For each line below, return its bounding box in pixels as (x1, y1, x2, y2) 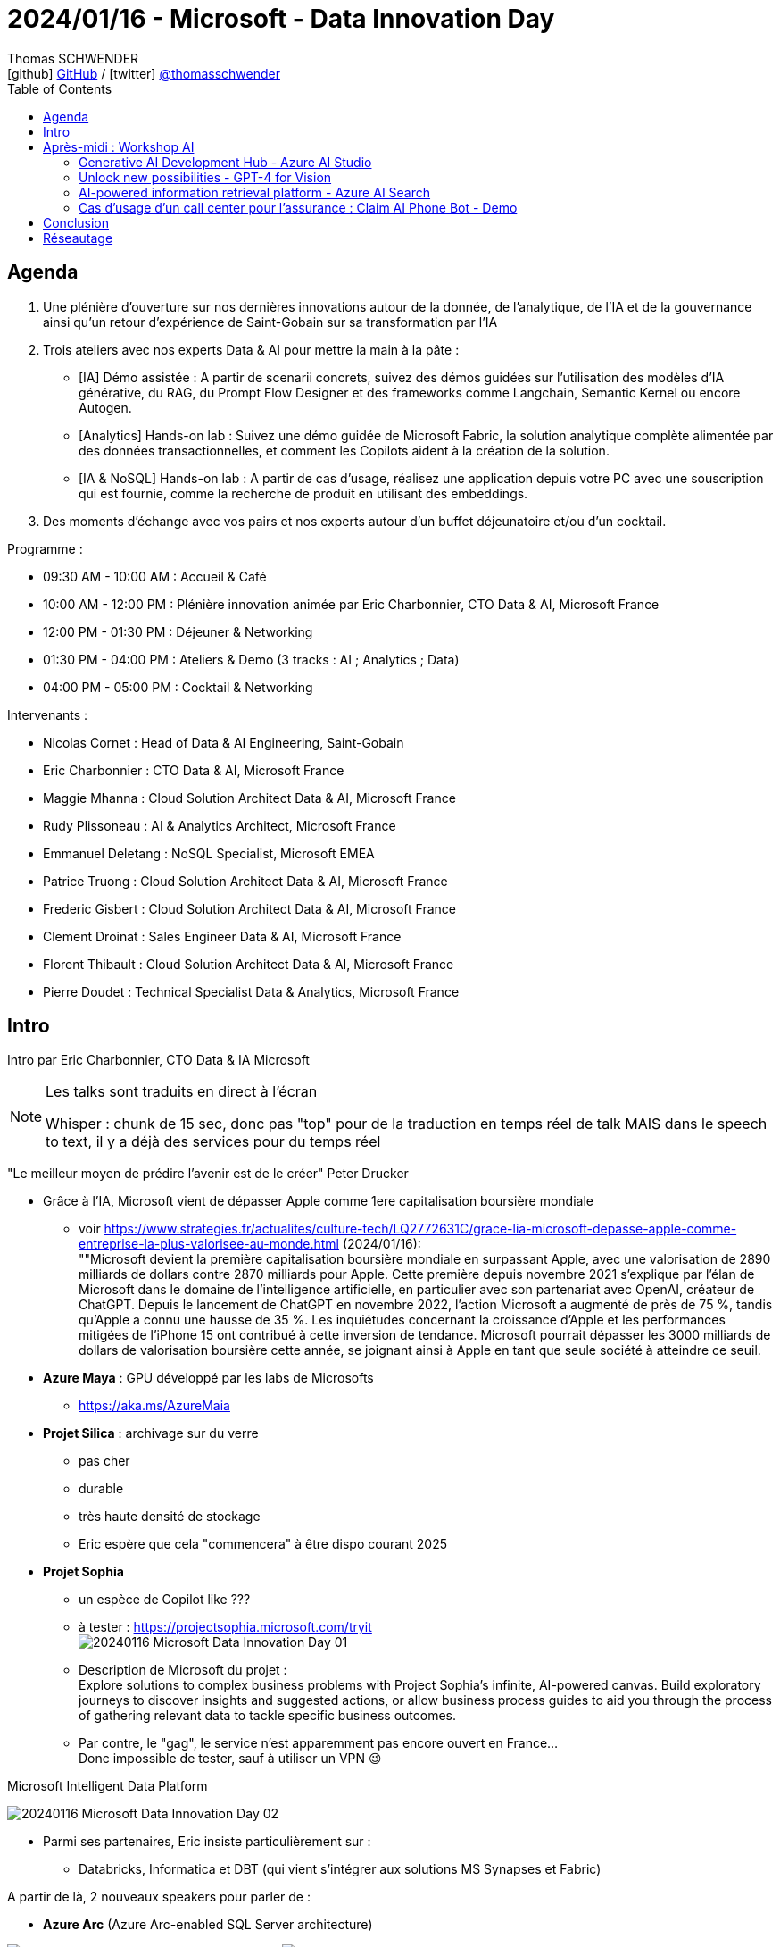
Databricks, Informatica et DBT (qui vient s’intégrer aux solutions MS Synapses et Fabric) (79, 1861, 602, 1877)
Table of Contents (7, 80, 112, 96)
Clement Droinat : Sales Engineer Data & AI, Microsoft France (43, 928, 402, 944)
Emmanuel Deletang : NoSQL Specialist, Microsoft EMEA (43, 845, 375, 861)
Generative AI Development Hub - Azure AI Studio (79, 154, 372, 170)
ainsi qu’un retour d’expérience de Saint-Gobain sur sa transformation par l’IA (43, 313, 498, 330)
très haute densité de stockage (79, 1508, 261, 1525)
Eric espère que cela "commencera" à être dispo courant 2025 (79, 1536, 448, 1552)
